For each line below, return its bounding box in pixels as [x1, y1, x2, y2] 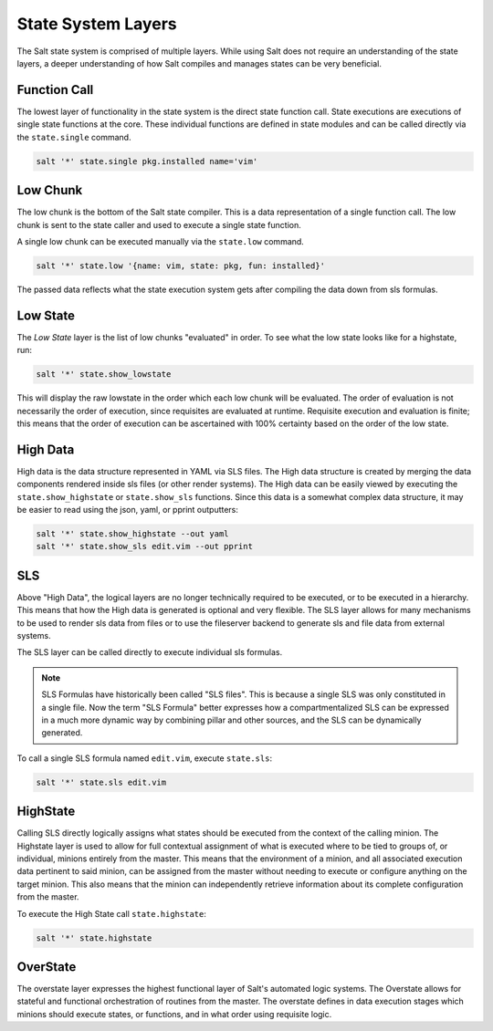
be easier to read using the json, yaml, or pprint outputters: [16, 504, 239, 515]
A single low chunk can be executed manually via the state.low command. [16, 235, 305, 246]
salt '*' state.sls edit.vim [36, 776, 167, 787]
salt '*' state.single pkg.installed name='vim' [36, 156, 258, 166]
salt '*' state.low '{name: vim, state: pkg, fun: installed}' [36, 260, 326, 271]
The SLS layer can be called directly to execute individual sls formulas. [16, 647, 283, 658]
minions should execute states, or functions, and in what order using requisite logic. [16, 1008, 332, 1019]
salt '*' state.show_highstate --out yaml [36, 528, 229, 538]
